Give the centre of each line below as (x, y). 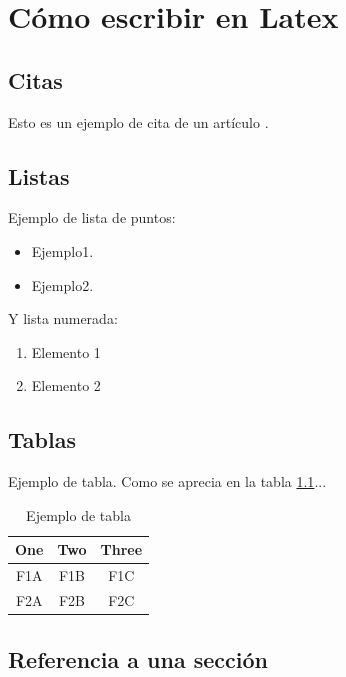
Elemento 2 (66, 385)
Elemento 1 (66, 351)
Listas (39, 175)
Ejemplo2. (62, 284)
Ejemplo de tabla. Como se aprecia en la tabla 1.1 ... (167, 481)
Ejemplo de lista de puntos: (92, 217)
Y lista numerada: (63, 318)
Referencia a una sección (138, 658)
